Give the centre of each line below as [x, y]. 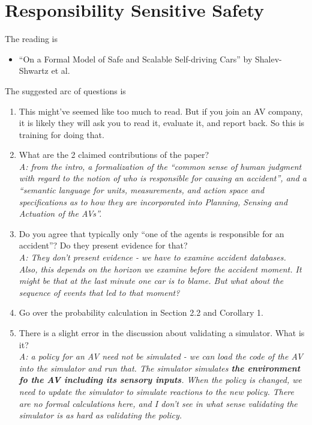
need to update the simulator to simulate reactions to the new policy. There [157, 391]
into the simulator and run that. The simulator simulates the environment [160, 368]
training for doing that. [61, 134]
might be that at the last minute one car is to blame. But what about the [151, 281]
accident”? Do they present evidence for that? [103, 245]
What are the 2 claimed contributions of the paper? [114, 155]
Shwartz [34, 71]
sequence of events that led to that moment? [99, 292]
